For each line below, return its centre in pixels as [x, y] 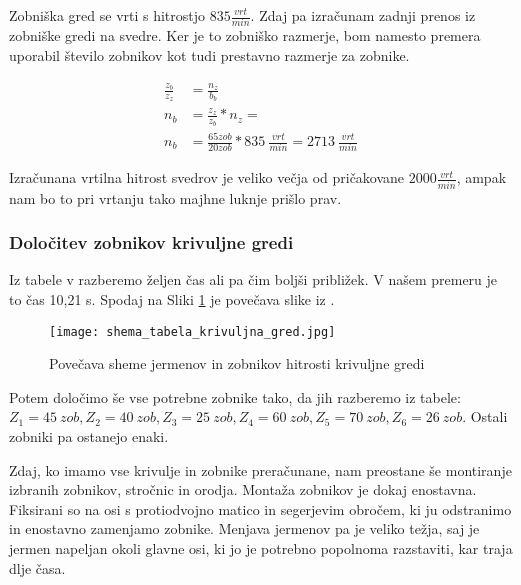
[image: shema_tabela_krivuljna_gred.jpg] [192, 331]
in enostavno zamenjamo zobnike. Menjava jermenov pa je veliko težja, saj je [244, 528]
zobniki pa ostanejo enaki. [89, 436]
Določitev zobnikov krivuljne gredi [151, 242]
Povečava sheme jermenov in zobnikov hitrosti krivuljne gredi [237, 363]
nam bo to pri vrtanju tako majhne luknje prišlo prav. [175, 197]
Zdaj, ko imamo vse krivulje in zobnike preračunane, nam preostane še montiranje [260, 469]
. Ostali [485, 416]
